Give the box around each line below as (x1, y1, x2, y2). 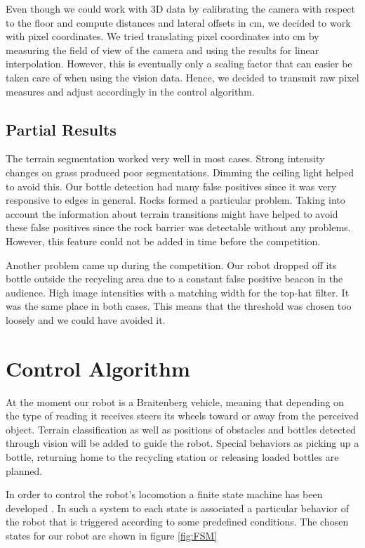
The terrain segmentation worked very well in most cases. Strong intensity (6, 151, 325, 166)
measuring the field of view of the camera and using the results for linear (6, 42, 319, 57)
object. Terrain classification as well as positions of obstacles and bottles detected (6, 422, 356, 436)
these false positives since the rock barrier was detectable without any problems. (6, 220, 351, 235)
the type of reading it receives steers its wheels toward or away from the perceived (6, 408, 359, 423)
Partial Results (6, 118, 117, 140)
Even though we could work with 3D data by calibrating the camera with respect (6, 1, 356, 15)
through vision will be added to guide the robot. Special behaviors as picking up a (6, 436, 359, 450)
